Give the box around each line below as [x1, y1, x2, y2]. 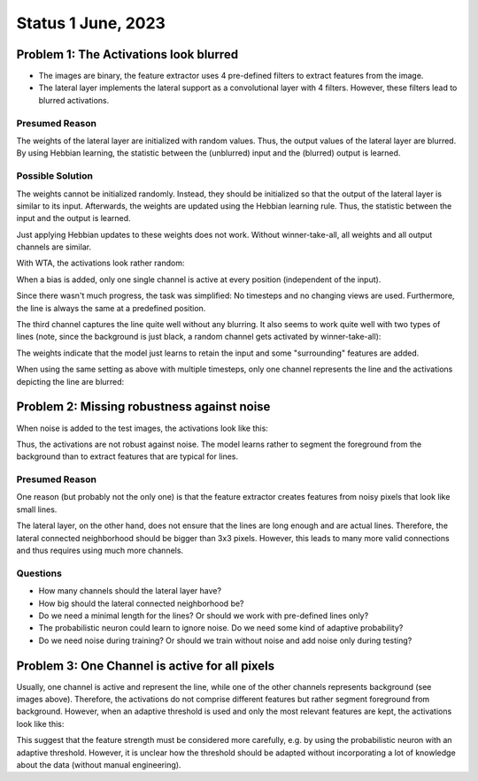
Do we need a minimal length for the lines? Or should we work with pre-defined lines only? [38, 610, 369, 621]
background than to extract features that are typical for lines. [16, 451, 239, 462]
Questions [16, 567, 62, 579]
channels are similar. [16, 241, 92, 252]
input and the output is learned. [16, 213, 132, 224]
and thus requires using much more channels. [16, 545, 184, 555]
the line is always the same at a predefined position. [16, 302, 206, 313]
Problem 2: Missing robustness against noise [16, 399, 271, 415]
